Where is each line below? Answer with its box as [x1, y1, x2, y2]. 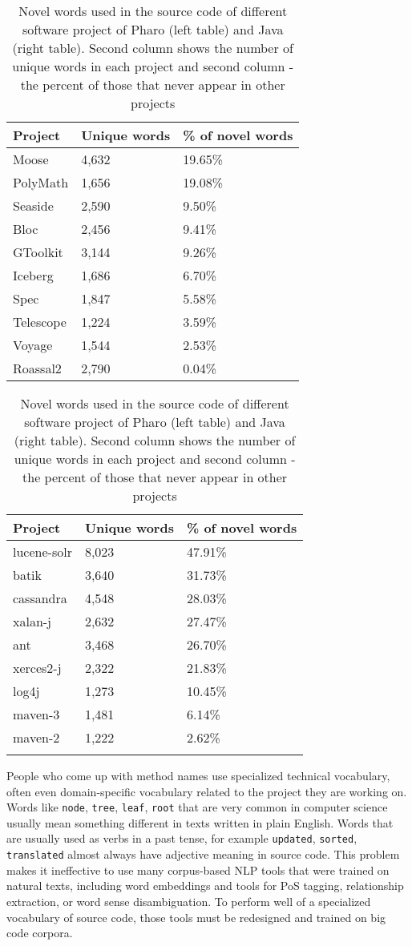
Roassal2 [13, 359, 62, 377]
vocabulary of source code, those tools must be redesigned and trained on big [6, 908, 386, 925]
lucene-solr [13, 542, 72, 561]
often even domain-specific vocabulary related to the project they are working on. [6, 783, 407, 799]
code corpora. [6, 924, 73, 941]
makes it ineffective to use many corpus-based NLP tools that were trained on [6, 861, 390, 878]
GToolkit [13, 243, 63, 261]
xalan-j [13, 612, 52, 630]
